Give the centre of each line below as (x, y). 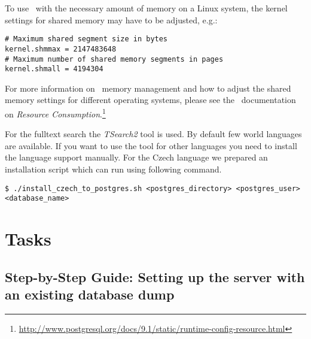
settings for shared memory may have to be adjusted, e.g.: (111, 19)
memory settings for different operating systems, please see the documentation (150, 100)
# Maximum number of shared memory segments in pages (114, 59)
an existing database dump (90, 294)
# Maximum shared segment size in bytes (86, 39)
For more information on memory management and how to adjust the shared (148, 88)
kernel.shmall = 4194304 (54, 69)
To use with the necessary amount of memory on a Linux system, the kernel (146, 8)
